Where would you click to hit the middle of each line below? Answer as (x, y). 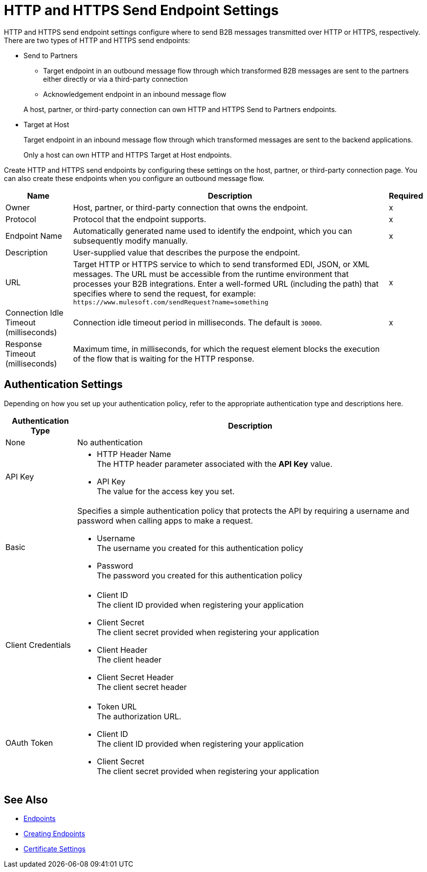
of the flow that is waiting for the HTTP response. (164, 358)
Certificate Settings (55, 849)
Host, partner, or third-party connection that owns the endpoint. (191, 207)
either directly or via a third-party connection (115, 79)
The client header (129, 659)
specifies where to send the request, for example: (165, 293)
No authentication (110, 442)
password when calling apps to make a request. (165, 520)
